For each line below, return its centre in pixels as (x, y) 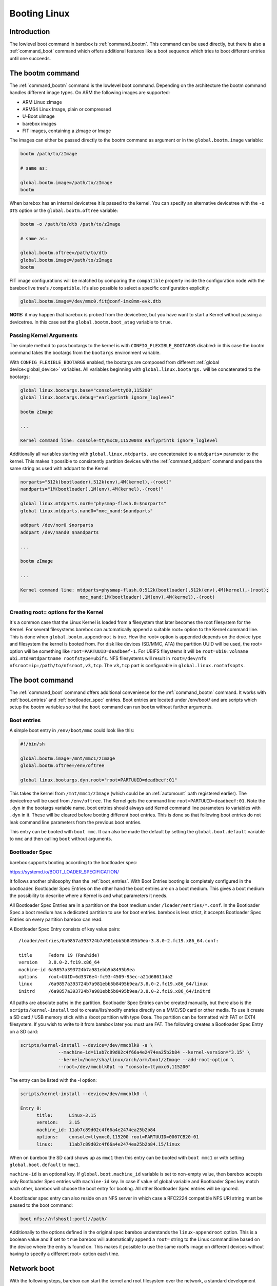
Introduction (30, 32)
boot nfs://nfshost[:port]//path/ (64, 1219)
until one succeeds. (30, 58)
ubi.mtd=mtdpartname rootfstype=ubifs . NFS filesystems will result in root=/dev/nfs (108, 658)
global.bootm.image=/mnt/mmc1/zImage (68, 758)
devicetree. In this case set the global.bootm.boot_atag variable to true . (91, 322)
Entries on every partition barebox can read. (56, 919)
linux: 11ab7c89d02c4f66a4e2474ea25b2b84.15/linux (108, 1144)
